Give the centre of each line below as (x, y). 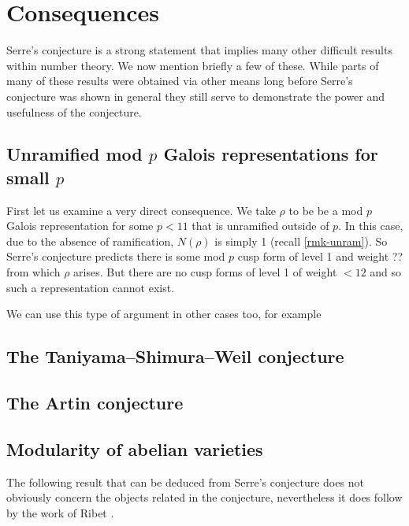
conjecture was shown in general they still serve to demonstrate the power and (196, 96)
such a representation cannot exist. (91, 287)
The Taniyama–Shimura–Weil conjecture (175, 356)
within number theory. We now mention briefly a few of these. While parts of (193, 65)
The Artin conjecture (95, 403)
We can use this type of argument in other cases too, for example (164, 314)
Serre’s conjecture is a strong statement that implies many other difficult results (199, 50)
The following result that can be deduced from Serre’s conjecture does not (185, 482)
